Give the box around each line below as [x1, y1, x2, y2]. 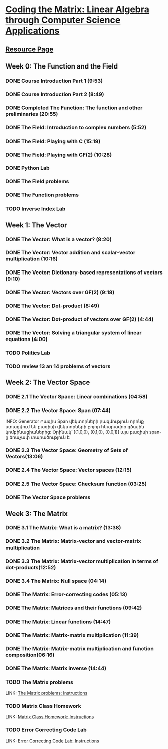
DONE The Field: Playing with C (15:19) [5, 138, 101, 145]
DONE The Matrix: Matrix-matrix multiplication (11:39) [5, 631, 139, 638]
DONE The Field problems [5, 178, 69, 185]
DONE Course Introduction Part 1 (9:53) [5, 77, 103, 84]
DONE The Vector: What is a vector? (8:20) [5, 236, 112, 243]
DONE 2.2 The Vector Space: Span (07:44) [5, 407, 111, 414]
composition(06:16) [5, 651, 55, 658]
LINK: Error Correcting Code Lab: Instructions [5, 738, 99, 744]
